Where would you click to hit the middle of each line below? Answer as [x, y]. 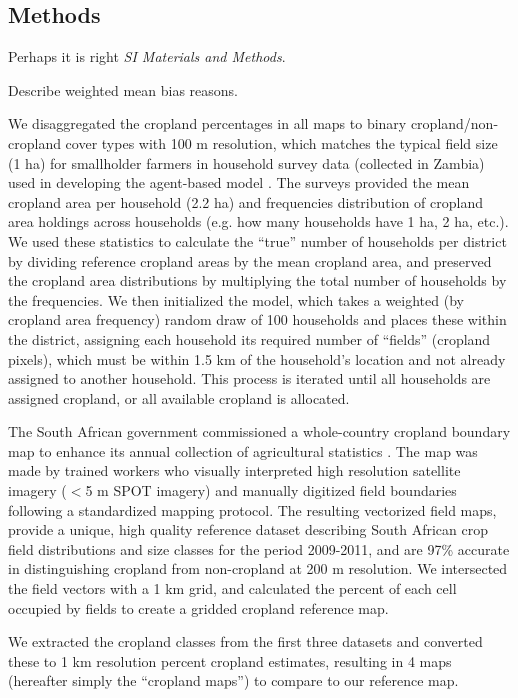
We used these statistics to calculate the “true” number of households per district [257, 240]
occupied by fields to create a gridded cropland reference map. [198, 607]
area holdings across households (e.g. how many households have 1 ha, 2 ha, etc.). [258, 221]
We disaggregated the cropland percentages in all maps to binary [207, 123]
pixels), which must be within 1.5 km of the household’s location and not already [257, 358]
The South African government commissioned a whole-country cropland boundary [259, 431]
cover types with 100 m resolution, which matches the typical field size [281, 142]
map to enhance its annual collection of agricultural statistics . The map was [243, 450]
